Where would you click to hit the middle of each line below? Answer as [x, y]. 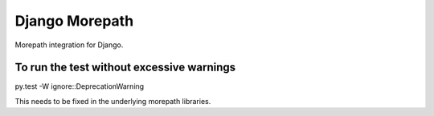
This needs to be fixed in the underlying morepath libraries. [113, 101]
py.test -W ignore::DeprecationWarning [80, 86]
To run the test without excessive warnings [125, 68]
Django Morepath [74, 21]
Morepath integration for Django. [69, 45]
